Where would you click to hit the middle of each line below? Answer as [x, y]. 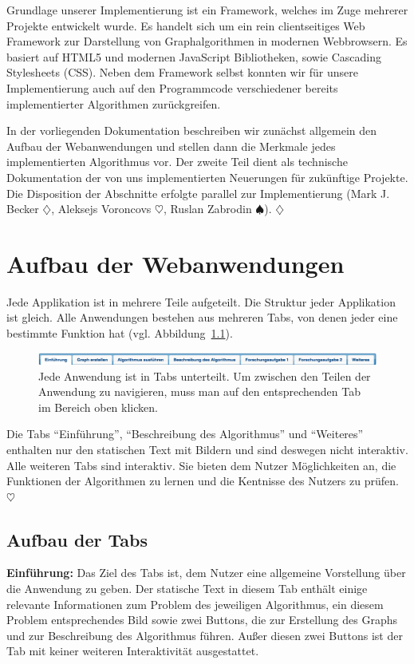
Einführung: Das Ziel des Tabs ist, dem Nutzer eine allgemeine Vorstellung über [206, 573]
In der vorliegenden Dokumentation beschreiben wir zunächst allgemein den [192, 130]
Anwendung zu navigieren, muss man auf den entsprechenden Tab [199, 391]
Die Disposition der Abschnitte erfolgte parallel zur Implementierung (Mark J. [198, 193]
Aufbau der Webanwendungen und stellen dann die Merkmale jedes [171, 146]
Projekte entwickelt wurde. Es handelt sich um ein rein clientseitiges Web [186, 25]
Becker [23, 209]
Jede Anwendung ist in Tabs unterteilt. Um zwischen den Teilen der [205, 375]
